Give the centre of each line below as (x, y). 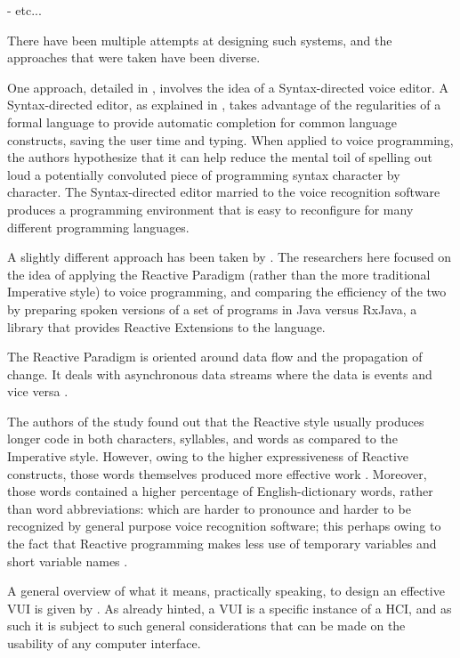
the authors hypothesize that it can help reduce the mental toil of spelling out (220, 157)
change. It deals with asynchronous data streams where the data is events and (220, 374)
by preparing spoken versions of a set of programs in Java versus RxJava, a (212, 309)
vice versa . (38, 391)
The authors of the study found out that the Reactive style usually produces (216, 421)
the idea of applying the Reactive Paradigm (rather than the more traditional (219, 274)
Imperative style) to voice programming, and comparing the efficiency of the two (227, 292)
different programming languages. (98, 227)
